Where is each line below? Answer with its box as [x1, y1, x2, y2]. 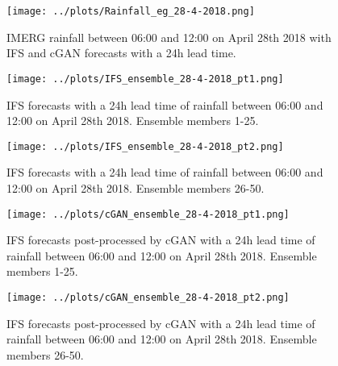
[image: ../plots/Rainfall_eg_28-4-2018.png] [6, 6, 255, 17]
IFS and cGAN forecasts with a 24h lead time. [6, 44, 236, 61]
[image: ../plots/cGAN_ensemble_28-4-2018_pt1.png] [6, 208, 290, 220]
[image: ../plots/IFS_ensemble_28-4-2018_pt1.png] [6, 73, 284, 85]
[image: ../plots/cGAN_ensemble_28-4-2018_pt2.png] [6, 291, 290, 303]
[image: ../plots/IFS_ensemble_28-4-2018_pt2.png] [6, 140, 284, 152]
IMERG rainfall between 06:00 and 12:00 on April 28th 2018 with [6, 28, 332, 45]
